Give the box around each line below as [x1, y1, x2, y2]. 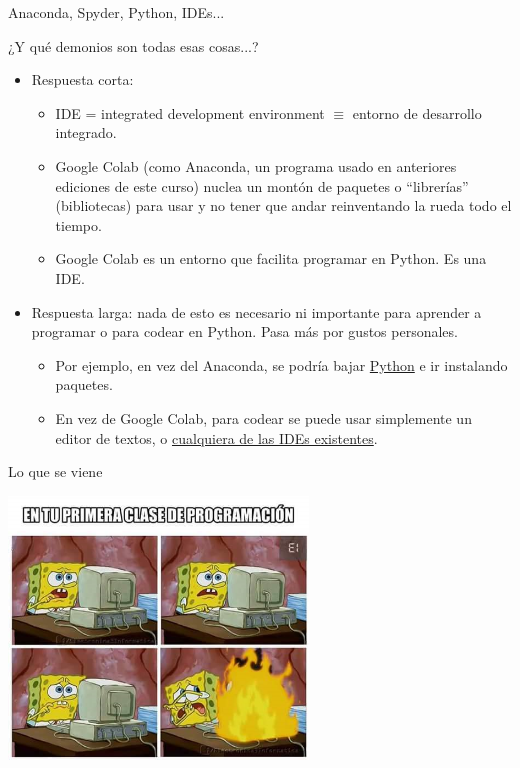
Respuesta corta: [31, 69, 134, 90]
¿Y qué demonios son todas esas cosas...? [8, 35, 259, 56]
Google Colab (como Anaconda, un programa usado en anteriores [55, 155, 457, 176]
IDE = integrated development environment [55, 102, 325, 123]
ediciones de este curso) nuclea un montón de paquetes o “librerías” [55, 175, 469, 196]
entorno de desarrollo [352, 102, 482, 123]
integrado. [55, 122, 117, 143]
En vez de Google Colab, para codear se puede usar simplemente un [55, 407, 472, 428]
